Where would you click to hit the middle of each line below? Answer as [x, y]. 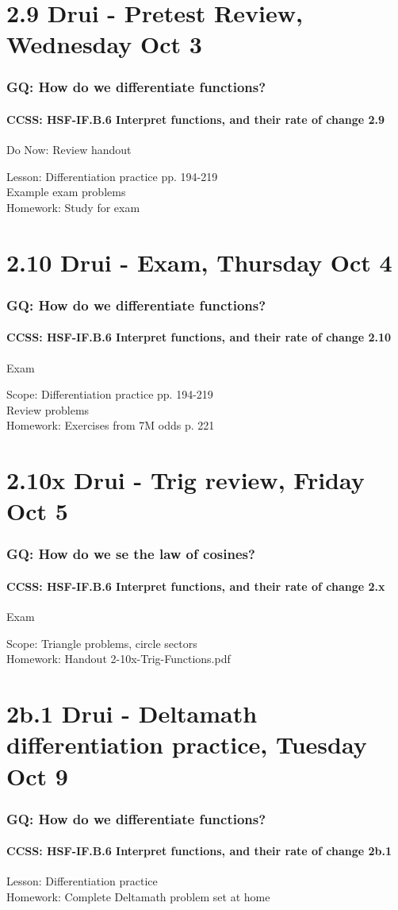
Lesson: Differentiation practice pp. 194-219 [112, 176]
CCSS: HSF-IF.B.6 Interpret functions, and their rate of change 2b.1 [199, 851]
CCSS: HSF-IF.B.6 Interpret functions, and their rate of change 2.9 [196, 119]
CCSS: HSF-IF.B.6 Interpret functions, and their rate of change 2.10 [199, 337]
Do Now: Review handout [69, 150]
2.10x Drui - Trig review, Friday [186, 480]
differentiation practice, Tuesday [187, 744]
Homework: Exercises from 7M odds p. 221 [111, 425]
